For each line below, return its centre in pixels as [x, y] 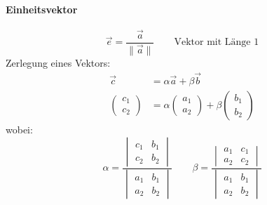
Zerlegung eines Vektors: [58, 63]
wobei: [19, 130]
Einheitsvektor [42, 9]
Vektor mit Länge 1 [217, 42]
